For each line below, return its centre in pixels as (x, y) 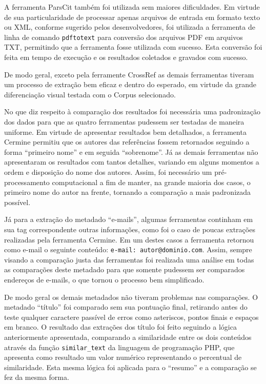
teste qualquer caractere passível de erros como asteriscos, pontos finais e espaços (131, 317)
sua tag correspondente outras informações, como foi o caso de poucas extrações (130, 229)
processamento (27, 182)
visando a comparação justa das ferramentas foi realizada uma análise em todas (129, 259)
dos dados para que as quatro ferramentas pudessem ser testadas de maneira (124, 122)
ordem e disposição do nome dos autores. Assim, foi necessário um (108, 171)
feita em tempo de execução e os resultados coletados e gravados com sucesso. (126, 57)
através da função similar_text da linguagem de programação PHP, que (119, 347)
